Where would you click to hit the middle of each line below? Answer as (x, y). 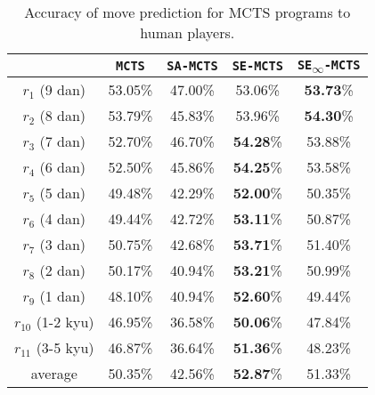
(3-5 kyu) (65, 348)
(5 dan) (63, 193)
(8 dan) (63, 116)
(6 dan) (63, 167)
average (54, 374)
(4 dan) (63, 219)
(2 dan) (63, 270)
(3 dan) (63, 245)
